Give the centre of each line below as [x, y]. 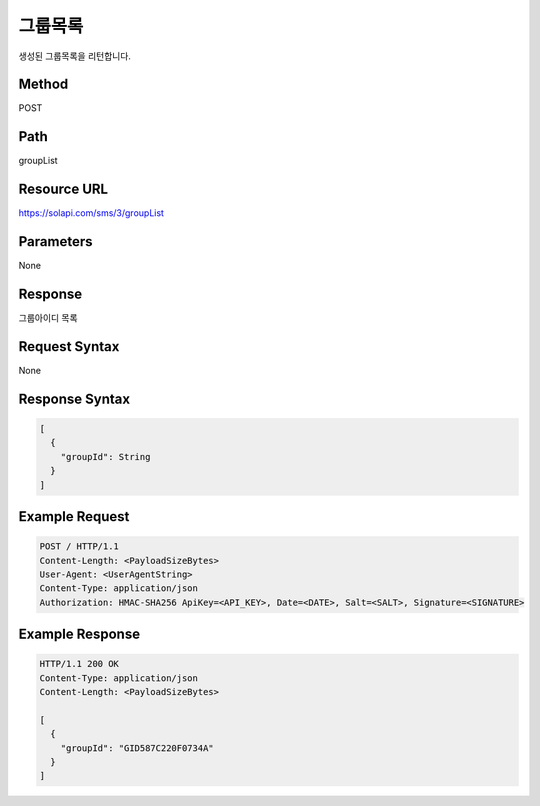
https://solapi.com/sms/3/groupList [91, 213]
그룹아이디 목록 [48, 318]
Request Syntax [69, 346]
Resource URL [63, 189]
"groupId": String [105, 456]
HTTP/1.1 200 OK [79, 664]
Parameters [55, 241]
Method [43, 84]
